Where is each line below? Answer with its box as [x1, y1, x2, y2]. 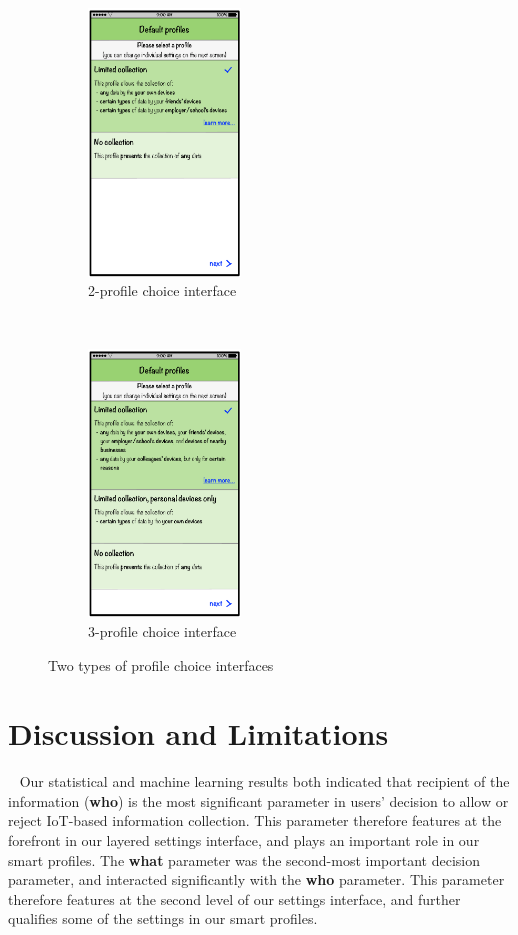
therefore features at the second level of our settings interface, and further [8, 888, 461, 909]
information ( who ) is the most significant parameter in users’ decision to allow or [8, 790, 509, 811]
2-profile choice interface [88, 280, 237, 301]
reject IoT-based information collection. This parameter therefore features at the [8, 810, 502, 831]
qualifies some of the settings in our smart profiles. [8, 908, 318, 929]
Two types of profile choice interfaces [48, 654, 274, 675]
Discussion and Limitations [8, 713, 389, 754]
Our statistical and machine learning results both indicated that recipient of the [19, 771, 510, 792]
